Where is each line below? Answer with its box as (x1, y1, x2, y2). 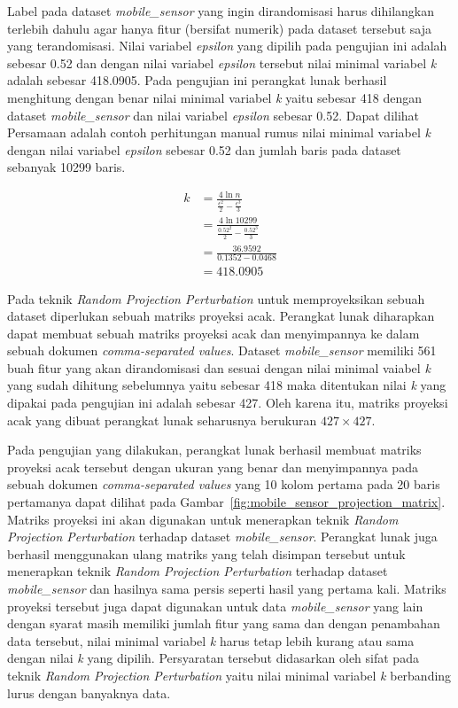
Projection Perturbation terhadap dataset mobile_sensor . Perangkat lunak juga (7, 527, 438, 546)
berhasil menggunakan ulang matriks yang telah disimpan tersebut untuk (7, 544, 406, 563)
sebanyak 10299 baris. (7, 158, 126, 176)
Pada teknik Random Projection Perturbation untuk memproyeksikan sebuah (7, 289, 425, 307)
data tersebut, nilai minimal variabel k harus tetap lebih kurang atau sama (7, 631, 415, 650)
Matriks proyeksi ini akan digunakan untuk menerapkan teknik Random (7, 510, 399, 528)
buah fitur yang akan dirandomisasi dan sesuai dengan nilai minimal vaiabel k (7, 358, 431, 377)
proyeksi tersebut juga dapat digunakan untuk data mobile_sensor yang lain (7, 596, 423, 615)
